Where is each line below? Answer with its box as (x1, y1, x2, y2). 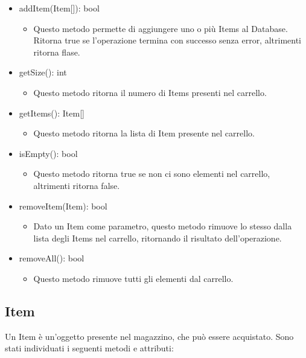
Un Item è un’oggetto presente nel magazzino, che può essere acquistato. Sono (5, 330, 294, 342)
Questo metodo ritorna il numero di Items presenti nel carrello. (33, 86, 267, 98)
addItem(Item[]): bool (19, 2, 100, 14)
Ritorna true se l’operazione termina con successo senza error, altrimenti (33, 34, 301, 46)
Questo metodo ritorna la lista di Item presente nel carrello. (33, 127, 255, 139)
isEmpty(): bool (19, 147, 78, 159)
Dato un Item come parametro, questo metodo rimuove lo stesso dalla (33, 220, 292, 232)
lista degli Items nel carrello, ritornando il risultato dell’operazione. (33, 231, 282, 244)
